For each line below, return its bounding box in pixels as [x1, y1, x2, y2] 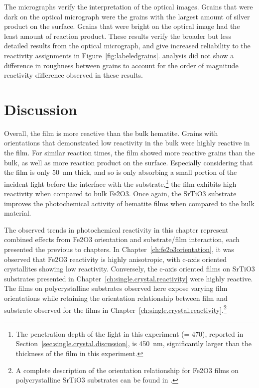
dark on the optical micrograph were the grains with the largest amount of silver [4, 11, 250, 21]
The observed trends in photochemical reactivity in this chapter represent [4, 224, 229, 235]
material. [4, 208, 31, 218]
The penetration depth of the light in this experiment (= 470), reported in [15, 328, 244, 339]
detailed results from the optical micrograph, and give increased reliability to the [4, 40, 251, 51]
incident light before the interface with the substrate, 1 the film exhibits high [4, 177, 237, 189]
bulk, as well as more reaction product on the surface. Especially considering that [4, 157, 253, 167]
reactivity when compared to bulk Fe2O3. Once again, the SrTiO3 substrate [4, 188, 237, 199]
